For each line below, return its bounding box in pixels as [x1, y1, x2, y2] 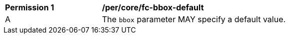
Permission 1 [5, 2, 54, 12]
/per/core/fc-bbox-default [102, 2, 204, 12]
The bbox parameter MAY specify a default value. [102, 14, 286, 24]
